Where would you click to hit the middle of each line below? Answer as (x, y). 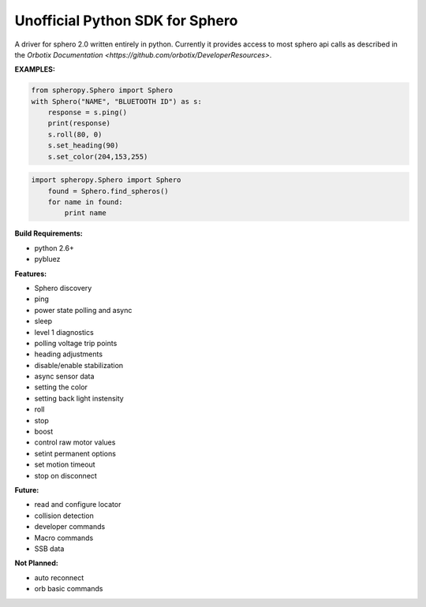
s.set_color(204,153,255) (98, 156)
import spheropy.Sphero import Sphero (106, 180)
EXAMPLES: (35, 69)
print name (85, 213)
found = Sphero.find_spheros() (108, 191)
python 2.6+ (54, 248)
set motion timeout (65, 464)
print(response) (79, 123)
